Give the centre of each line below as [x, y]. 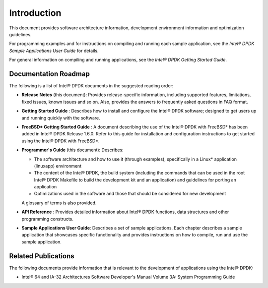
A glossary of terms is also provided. [59, 203]
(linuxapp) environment [58, 166]
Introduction [35, 13]
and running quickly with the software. [61, 118]
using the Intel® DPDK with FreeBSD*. [61, 141]
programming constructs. [48, 219]
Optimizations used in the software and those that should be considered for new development [130, 194]
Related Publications [42, 256]
